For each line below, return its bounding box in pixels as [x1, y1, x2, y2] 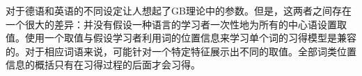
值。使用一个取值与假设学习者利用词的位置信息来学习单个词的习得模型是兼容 [6, 30, 356, 45]
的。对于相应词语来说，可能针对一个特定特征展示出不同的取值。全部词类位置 [6, 44, 356, 58]
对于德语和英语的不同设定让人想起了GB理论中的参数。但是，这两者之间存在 [6, 3, 352, 17]
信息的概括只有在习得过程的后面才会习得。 [6, 57, 200, 72]
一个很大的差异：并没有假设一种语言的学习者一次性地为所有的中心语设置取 [6, 17, 347, 31]
